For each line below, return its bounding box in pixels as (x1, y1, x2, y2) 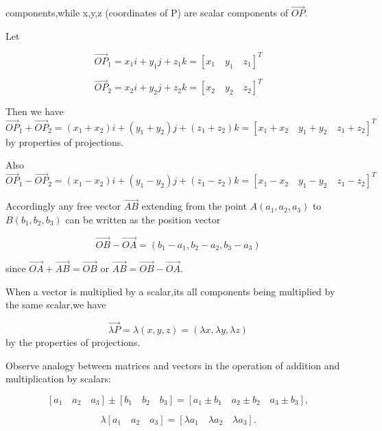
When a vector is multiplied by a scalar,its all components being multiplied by (5, 284, 335, 298)
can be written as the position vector (65, 212, 221, 226)
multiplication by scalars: (5, 371, 111, 386)
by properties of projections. (5, 134, 124, 149)
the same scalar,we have (5, 297, 106, 312)
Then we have (5, 104, 64, 119)
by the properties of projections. (5, 335, 141, 349)
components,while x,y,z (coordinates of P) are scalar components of (5, 5, 289, 20)
